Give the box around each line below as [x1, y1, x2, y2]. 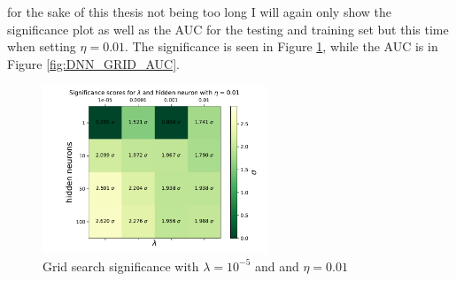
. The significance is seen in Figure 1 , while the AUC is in [125, 37, 438, 56]
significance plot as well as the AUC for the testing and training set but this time [7, 19, 449, 38]
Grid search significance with [43, 256, 199, 275]
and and [254, 256, 299, 275]
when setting [7, 37, 76, 56]
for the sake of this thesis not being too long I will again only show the [7, 3, 392, 20]
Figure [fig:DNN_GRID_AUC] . [7, 54, 181, 72]
